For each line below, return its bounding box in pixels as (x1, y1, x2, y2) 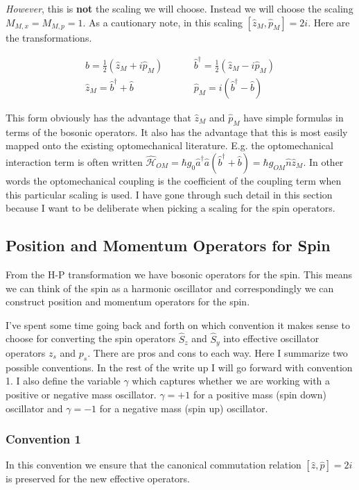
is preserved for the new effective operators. (6, 471, 190, 486)
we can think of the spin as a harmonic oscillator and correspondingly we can (6, 280, 334, 295)
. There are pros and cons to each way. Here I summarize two (87, 345, 348, 360)
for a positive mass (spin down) (193, 387, 326, 401)
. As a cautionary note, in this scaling (82, 15, 243, 29)
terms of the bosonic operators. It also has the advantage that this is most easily (6, 124, 348, 139)
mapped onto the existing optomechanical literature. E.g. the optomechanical (6, 138, 333, 153)
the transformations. (6, 30, 92, 44)
